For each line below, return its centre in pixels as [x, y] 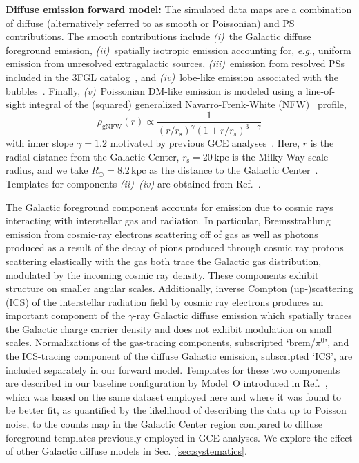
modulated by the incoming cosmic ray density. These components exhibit [162, 274]
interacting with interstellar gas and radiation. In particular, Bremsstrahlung [168, 220]
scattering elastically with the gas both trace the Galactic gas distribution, [164, 261]
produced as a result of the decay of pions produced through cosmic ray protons [175, 247]
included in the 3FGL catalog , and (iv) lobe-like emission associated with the [172, 76]
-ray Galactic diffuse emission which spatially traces [243, 315]
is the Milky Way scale [280, 156]
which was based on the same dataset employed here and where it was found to [174, 396]
